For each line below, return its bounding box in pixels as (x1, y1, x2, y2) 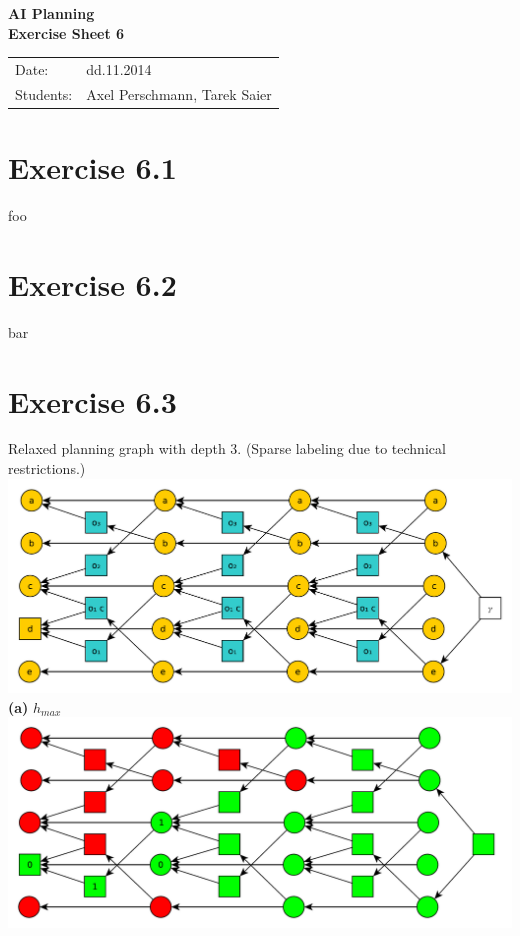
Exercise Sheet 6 (8, 22, 125, 43)
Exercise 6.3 (8, 380, 177, 421)
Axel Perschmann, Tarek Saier (86, 83, 272, 104)
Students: (15, 83, 73, 104)
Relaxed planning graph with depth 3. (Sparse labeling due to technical (8, 438, 446, 459)
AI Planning (8, 3, 95, 23)
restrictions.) (8, 458, 86, 479)
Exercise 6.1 (8, 147, 177, 188)
